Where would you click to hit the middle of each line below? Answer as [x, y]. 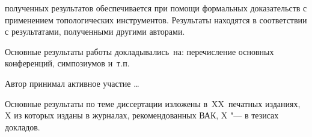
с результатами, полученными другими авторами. [95, 31]
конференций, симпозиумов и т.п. [67, 63]
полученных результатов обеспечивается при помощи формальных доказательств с [156, 8]
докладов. [23, 127]
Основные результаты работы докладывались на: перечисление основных [139, 51]
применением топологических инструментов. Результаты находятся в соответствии [156, 19]
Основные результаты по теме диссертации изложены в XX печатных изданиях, [153, 103]
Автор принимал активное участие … [72, 83]
